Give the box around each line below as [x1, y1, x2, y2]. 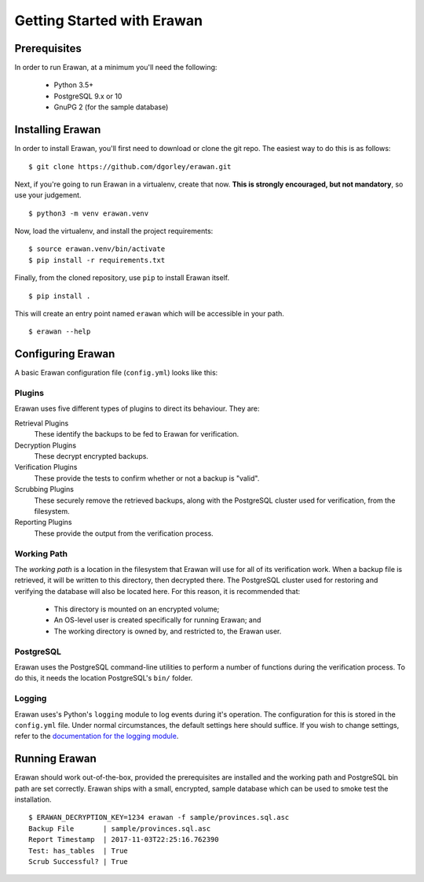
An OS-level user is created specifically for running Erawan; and [53, 615, 261, 625]
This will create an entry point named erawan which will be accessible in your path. [14, 309, 284, 319]
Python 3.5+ [53, 80, 94, 90]
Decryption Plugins [14, 441, 77, 450]
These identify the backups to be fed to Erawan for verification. [34, 430, 239, 439]
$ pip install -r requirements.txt [28, 256, 166, 264]
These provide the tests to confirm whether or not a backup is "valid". [34, 473, 260, 483]
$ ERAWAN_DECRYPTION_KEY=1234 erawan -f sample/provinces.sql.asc [28, 813, 290, 822]
